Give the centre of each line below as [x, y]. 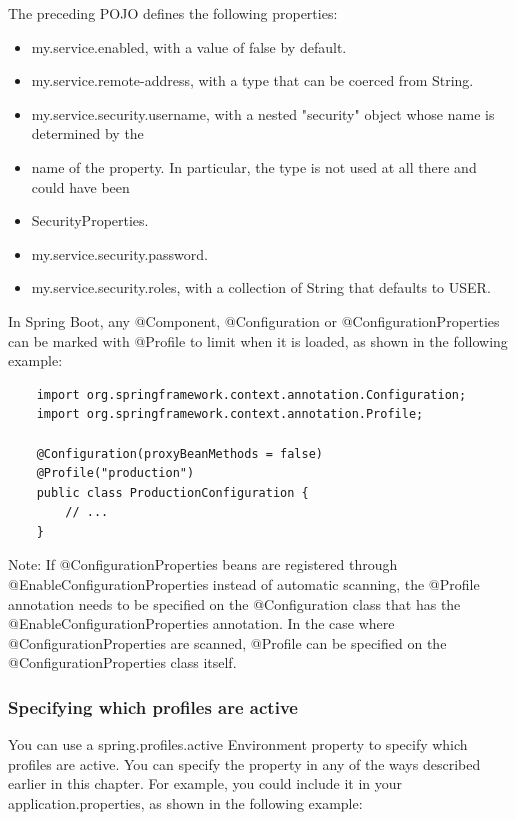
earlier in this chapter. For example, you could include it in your [205, 783]
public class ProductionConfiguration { [172, 492]
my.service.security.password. [120, 253]
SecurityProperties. [90, 220]
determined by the [87, 133]
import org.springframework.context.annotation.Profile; [230, 414]
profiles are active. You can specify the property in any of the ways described [244, 763]
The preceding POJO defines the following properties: [173, 13]
